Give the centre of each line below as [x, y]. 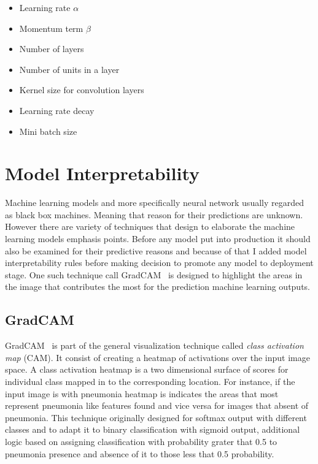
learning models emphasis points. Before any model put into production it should [158, 239]
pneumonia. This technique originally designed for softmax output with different [156, 417]
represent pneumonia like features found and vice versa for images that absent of [157, 405]
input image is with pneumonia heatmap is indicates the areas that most [142, 393]
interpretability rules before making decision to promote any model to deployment [159, 263]
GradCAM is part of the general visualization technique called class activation [154, 345]
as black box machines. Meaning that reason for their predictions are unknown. [154, 214]
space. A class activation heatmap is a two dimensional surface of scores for [147, 369]
